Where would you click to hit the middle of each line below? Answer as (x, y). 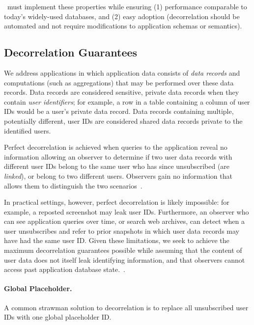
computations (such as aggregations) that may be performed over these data (119, 82)
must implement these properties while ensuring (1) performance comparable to (127, 6)
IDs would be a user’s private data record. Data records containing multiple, (119, 111)
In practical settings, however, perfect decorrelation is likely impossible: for (117, 202)
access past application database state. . (65, 269)
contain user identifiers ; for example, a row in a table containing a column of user (127, 101)
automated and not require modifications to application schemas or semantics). (123, 26)
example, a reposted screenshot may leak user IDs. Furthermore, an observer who (127, 211)
